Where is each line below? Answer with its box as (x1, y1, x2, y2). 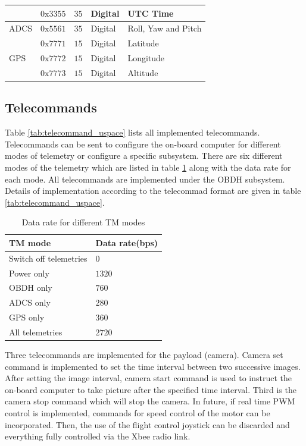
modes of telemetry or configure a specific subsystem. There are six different (5, 149, 283, 162)
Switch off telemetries (9, 252, 88, 264)
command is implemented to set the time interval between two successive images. (5, 360, 301, 372)
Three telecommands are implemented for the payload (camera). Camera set (5, 348, 283, 361)
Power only (9, 266, 49, 279)
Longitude (127, 52, 165, 64)
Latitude (127, 37, 159, 49)
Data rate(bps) (95, 236, 158, 249)
